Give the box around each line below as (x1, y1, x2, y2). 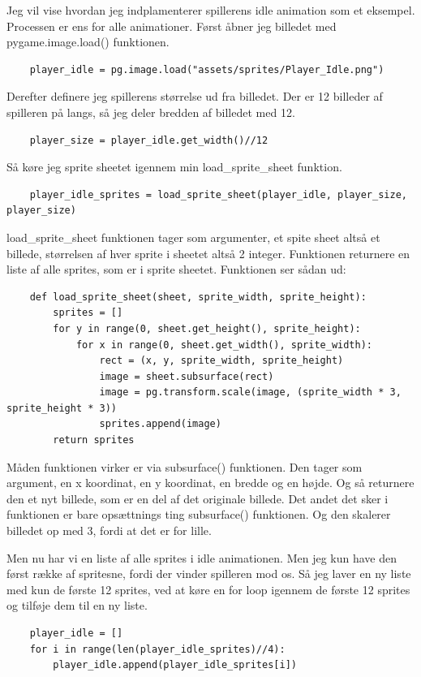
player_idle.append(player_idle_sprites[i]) (53, 659, 297, 671)
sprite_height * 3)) (6, 402, 118, 414)
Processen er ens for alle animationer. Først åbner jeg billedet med (6, 17, 337, 34)
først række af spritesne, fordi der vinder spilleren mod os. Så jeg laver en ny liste (6, 565, 411, 582)
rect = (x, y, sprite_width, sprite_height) (99, 355, 344, 367)
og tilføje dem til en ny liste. (6, 597, 148, 614)
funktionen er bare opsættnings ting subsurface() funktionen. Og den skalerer (6, 506, 391, 523)
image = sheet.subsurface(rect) (99, 370, 274, 382)
